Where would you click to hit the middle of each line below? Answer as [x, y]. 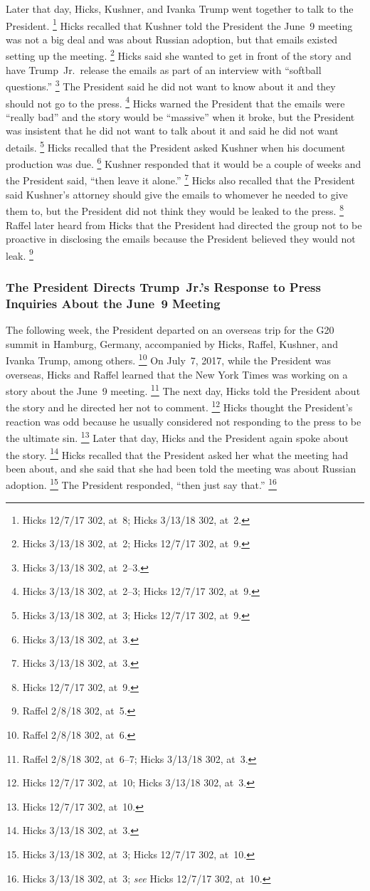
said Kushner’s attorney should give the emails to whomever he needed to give [177, 194]
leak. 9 [20, 254]
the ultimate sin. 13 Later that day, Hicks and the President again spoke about [177, 437]
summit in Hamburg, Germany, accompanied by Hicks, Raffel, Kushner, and [172, 343]
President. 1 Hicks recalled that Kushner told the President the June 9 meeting [179, 24]
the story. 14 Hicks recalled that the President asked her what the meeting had [177, 453]
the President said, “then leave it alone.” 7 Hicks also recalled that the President [180, 179]
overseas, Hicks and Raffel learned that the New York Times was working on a [177, 374]
